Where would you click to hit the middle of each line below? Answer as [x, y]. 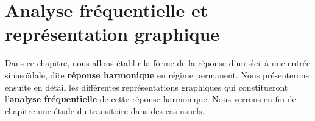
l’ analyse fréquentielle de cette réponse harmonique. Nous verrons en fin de [150, 99]
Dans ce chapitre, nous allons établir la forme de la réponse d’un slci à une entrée [158, 63]
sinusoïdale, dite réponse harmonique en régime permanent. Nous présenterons [157, 74]
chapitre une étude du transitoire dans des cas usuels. [105, 110]
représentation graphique [112, 34]
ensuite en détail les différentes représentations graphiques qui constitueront [147, 87]
